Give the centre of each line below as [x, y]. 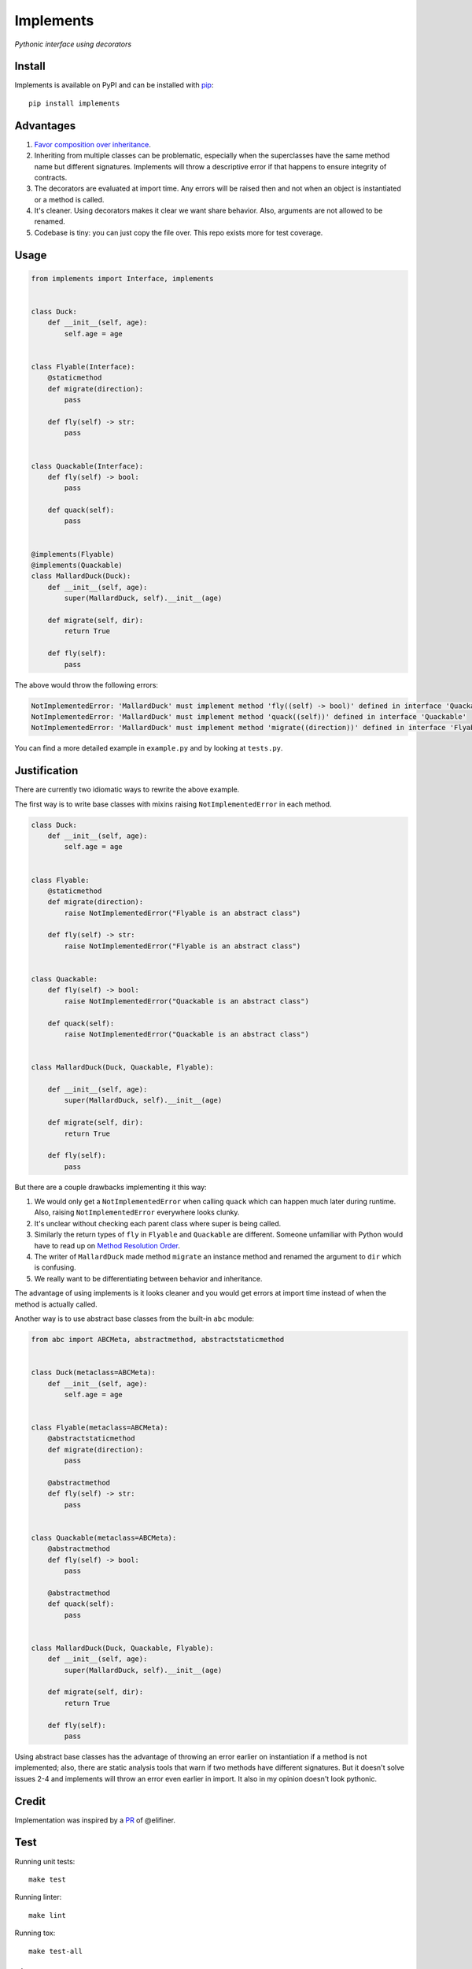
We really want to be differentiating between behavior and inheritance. [148, 1278]
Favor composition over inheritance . [92, 144]
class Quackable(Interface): [87, 466]
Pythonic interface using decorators [73, 44]
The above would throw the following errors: [87, 684]
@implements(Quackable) [77, 565]
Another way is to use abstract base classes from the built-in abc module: [135, 1318]
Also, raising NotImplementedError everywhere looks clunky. [137, 1212]
